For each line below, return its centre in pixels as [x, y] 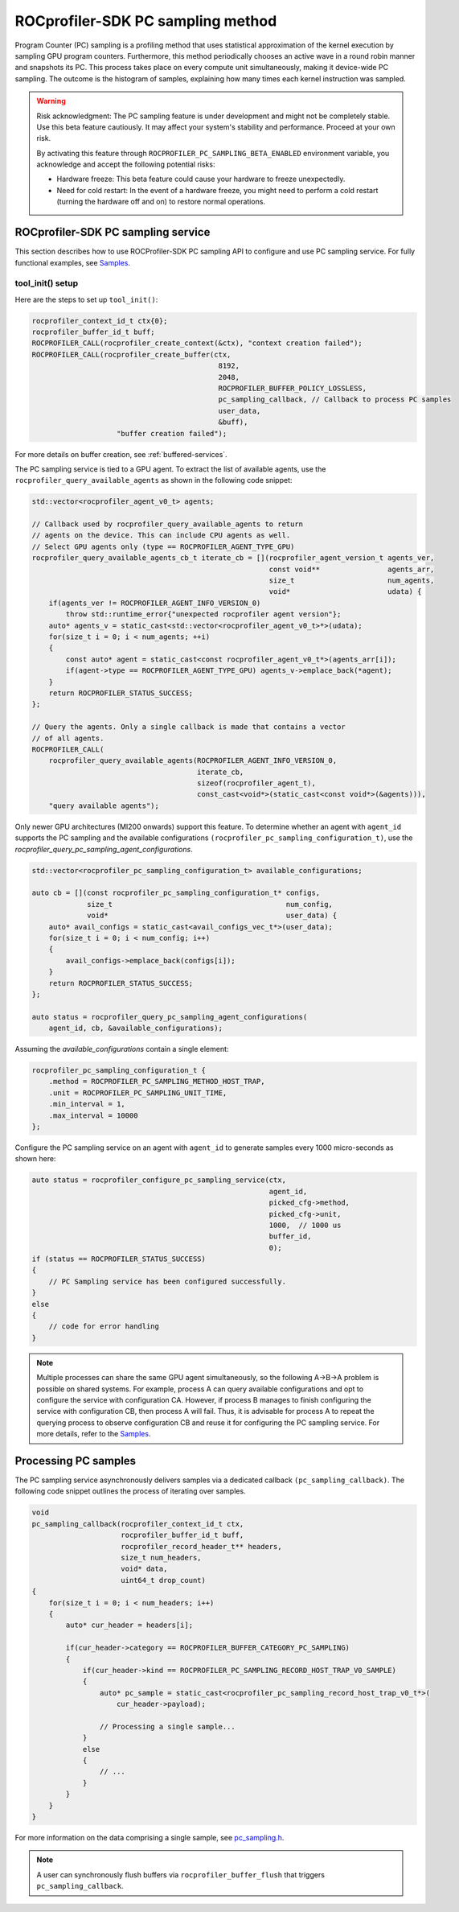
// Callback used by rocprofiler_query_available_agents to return [168, 524]
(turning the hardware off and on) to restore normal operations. [161, 202]
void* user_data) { [212, 916]
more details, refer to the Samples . [94, 1434]
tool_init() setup [47, 283]
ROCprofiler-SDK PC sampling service [113, 232]
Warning [51, 101]
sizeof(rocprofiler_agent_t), [257, 783]
